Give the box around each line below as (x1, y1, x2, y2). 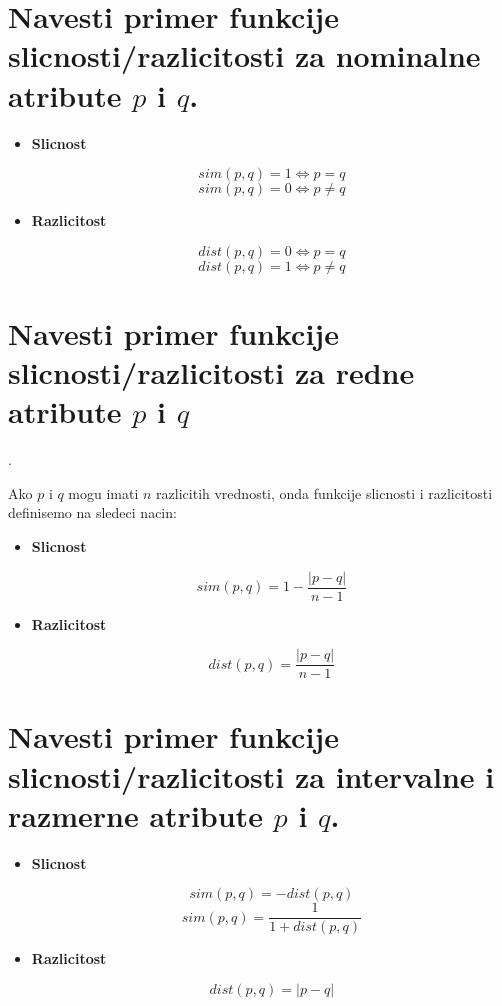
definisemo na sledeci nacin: (8, 502, 177, 523)
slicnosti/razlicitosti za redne (8, 352, 415, 393)
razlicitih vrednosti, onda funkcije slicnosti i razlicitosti (156, 482, 493, 503)
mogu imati (68, 482, 139, 503)
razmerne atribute (8, 794, 263, 835)
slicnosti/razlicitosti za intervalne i (8, 755, 495, 796)
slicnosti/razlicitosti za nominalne (8, 35, 481, 76)
